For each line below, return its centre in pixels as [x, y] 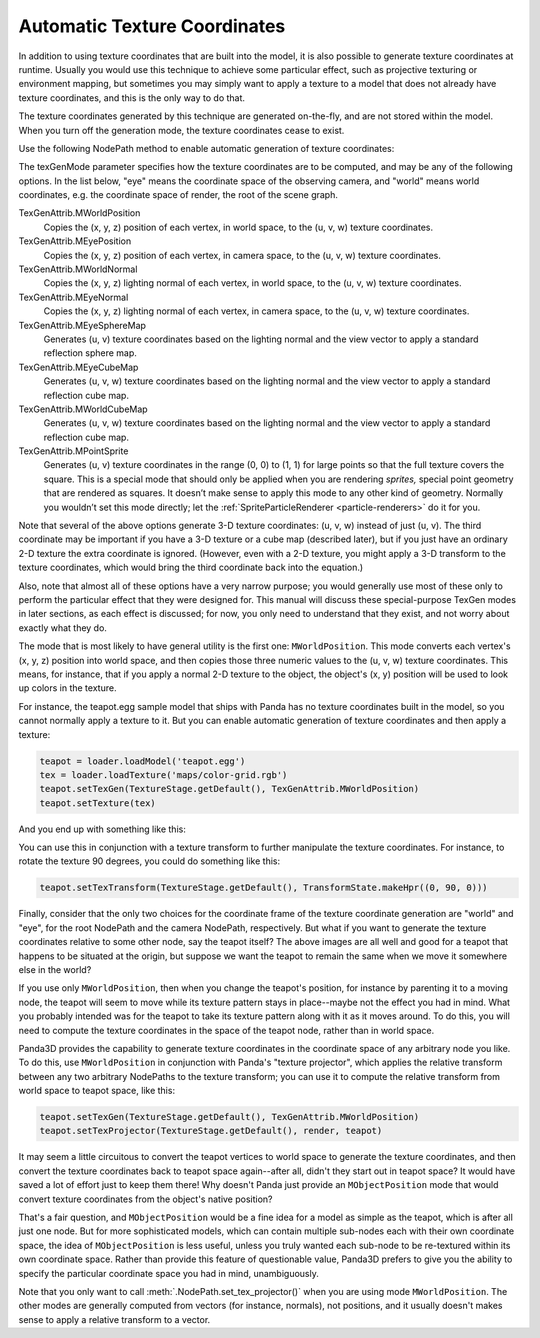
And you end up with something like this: [102, 829]
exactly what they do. [62, 627]
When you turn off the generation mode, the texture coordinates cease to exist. [181, 130]
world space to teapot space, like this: [96, 1091]
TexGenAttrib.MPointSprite [73, 451]
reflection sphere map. [90, 353]
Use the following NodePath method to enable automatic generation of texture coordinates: [206, 148]
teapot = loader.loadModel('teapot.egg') [142, 761]
